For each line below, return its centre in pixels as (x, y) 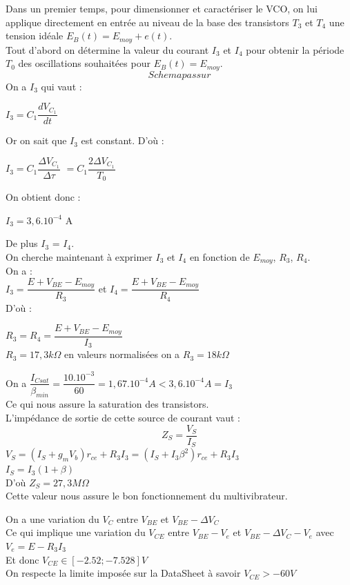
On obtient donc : (43, 197)
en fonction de (220, 256)
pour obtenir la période (295, 49)
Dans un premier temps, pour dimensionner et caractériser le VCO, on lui (162, 8)
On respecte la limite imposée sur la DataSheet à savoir (123, 573)
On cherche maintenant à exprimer (79, 256)
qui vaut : (61, 86)
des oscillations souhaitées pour (84, 63)
